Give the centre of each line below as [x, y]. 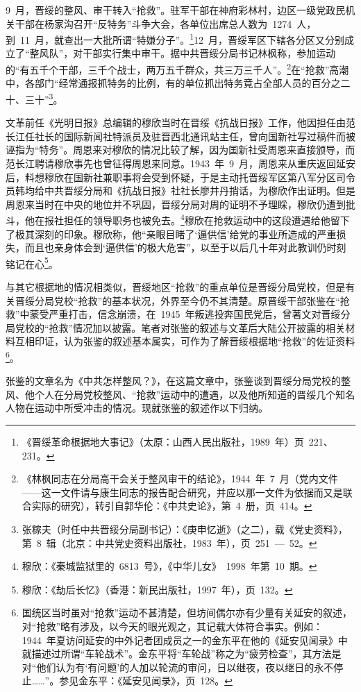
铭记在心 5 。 [32, 262]
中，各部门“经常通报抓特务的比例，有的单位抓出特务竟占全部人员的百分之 [173, 83]
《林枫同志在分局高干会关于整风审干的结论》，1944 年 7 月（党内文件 [180, 479]
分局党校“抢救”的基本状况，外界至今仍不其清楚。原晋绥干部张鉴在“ [187, 300]
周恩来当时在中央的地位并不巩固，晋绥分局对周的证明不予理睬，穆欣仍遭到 [176, 204]
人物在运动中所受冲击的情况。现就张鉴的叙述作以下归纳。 [137, 408]
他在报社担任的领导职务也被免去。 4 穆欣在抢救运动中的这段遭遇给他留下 [187, 219]
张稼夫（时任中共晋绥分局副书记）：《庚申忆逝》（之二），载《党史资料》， [185, 529]
